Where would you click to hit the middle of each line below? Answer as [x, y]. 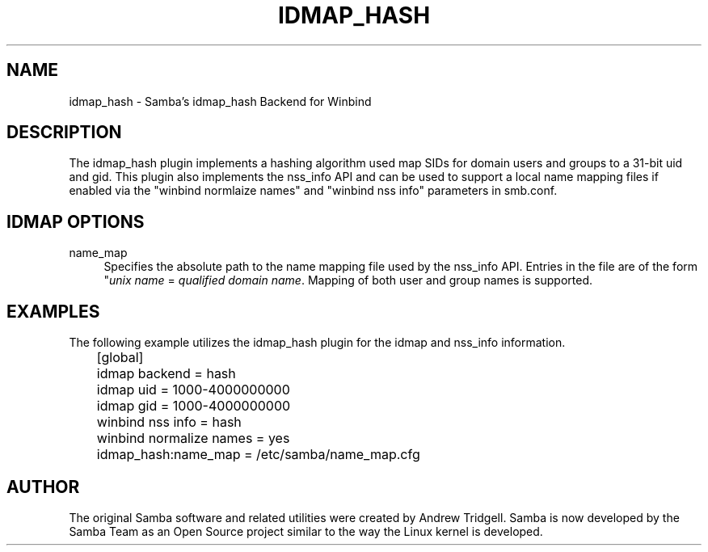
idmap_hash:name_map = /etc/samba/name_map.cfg [258, 455]
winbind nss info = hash [169, 422]
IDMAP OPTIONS [76, 221]
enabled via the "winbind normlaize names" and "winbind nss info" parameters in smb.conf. [313, 191]
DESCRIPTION [64, 133]
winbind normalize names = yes [193, 438]
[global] [120, 358]
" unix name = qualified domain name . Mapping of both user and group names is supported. [348, 280]
